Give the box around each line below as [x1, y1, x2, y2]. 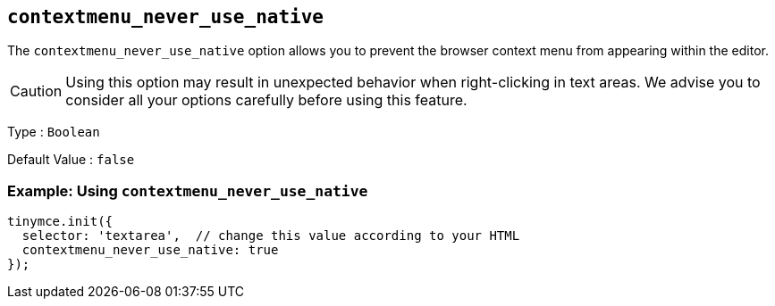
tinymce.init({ [7, 214, 114, 229]
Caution [10, 82, 63, 101]
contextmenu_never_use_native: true [21, 243, 279, 258]
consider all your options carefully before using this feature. [65, 91, 468, 110]
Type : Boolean [7, 124, 100, 140]
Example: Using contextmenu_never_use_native [7, 181, 368, 200]
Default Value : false [7, 152, 135, 168]
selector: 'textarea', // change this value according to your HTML [21, 228, 520, 244]
